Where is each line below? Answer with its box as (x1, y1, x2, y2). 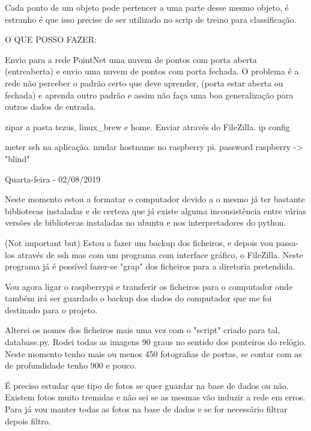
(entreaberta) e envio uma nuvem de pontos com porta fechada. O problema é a (5, 65, 299, 77)
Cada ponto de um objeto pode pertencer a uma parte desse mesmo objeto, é (5, 1, 289, 13)
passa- (276, 236, 299, 249)
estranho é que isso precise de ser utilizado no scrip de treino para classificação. (5, 13, 297, 25)
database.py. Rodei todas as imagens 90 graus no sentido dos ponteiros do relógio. (5, 336, 306, 348)
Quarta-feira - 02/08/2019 (5, 172, 101, 185)
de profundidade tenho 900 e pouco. (5, 359, 137, 372)
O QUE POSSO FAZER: (5, 33, 97, 46)
